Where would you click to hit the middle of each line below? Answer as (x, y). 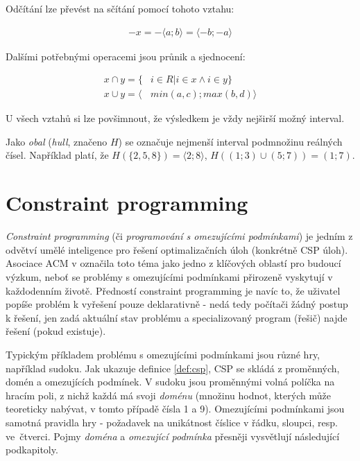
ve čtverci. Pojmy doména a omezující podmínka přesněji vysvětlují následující (173, 436)
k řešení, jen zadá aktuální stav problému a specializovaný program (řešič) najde (177, 317)
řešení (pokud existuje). (56, 331)
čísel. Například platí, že (57, 155)
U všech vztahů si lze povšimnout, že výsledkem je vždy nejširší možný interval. (175, 118)
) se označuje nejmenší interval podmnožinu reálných (230, 141)
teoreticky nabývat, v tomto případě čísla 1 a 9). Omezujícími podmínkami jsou (175, 409)
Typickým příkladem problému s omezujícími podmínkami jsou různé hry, (163, 354)
